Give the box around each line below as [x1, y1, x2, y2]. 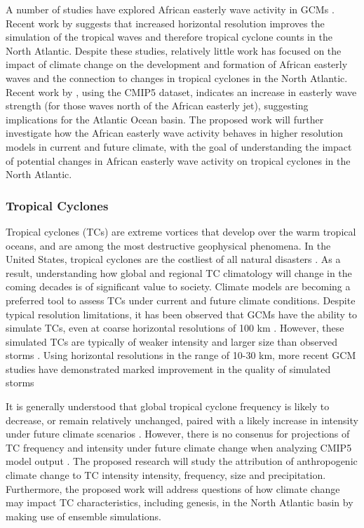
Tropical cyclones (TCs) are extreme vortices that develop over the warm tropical [6, 224, 356, 238]
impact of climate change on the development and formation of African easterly [6, 57, 348, 72]
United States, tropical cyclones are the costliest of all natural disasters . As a [6, 252, 341, 266]
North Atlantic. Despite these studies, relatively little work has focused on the [6, 43, 342, 57]
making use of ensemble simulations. [6, 508, 161, 523]
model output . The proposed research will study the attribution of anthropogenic [6, 454, 358, 468]
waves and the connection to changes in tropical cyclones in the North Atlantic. [6, 70, 348, 85]
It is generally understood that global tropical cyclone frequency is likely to [6, 399, 330, 414]
